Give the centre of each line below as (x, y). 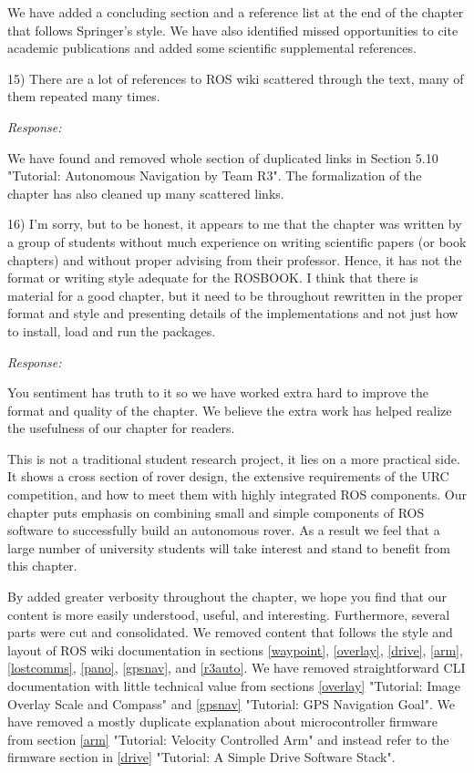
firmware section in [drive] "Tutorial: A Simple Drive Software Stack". (201, 757)
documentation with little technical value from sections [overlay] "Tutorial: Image (234, 685)
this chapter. (42, 566)
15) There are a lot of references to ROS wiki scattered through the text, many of (236, 78)
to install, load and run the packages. (112, 330)
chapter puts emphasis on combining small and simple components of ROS (216, 512)
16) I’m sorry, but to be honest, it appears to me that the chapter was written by (235, 224)
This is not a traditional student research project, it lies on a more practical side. (234, 458)
